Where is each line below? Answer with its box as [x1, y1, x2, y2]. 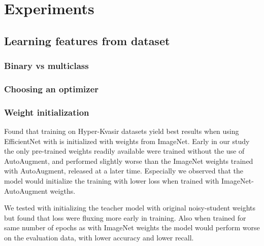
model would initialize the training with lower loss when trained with [4, 175, 219, 186]
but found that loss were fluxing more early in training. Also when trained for [4, 212, 246, 223]
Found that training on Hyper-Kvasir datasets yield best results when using [4, 126, 239, 136]
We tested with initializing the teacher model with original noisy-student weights [4, 202, 256, 213]
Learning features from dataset [4, 32, 170, 48]
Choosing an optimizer [4, 82, 99, 95]
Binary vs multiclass [4, 59, 89, 72]
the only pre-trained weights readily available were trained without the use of [4, 146, 245, 156]
